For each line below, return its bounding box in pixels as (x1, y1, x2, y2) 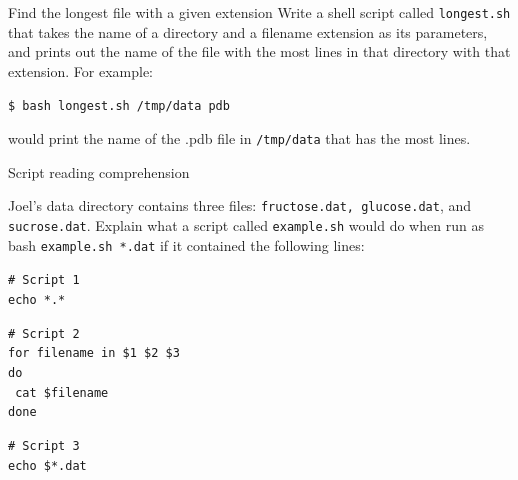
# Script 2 (8, 326, 80, 341)
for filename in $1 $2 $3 (8, 346, 180, 361)
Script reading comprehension (8, 161, 190, 182)
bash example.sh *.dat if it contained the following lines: (8, 234, 365, 255)
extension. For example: (8, 60, 153, 81)
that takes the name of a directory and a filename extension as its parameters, (8, 21, 488, 42)
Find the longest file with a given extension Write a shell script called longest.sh (8, 2, 511, 22)
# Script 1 (8, 273, 80, 288)
